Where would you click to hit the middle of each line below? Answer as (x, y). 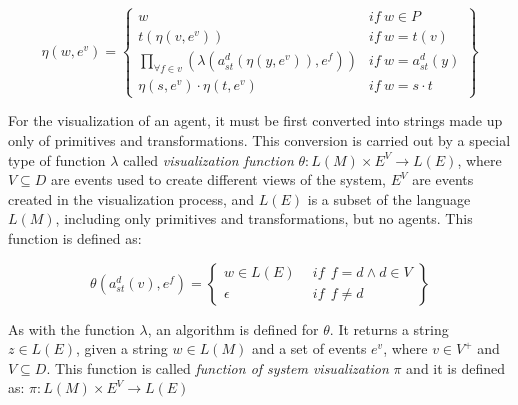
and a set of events (309, 348)
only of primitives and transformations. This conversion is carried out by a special (259, 140)
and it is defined (455, 367)
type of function (57, 159)
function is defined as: (75, 237)
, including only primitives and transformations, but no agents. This (264, 218)
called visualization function (208, 159)
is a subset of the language (389, 198)
